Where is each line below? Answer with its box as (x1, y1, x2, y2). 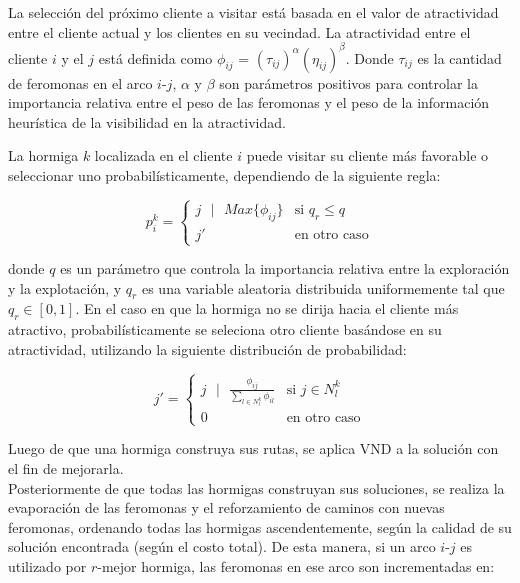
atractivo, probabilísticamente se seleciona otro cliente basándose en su (8, 319, 442, 340)
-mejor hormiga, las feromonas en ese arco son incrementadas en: (97, 555, 495, 576)
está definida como (98, 47, 213, 68)
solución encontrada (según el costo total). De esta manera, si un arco (8, 536, 436, 557)
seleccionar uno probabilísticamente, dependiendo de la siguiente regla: (8, 165, 441, 186)
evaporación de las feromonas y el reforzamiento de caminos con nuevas (8, 497, 445, 518)
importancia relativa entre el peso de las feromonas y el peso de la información (8, 92, 490, 113)
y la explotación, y (8, 277, 122, 298)
